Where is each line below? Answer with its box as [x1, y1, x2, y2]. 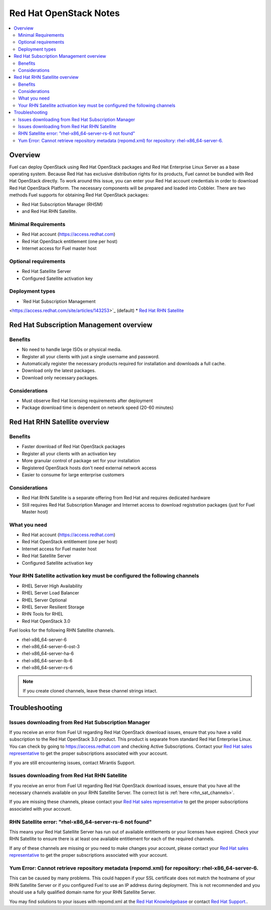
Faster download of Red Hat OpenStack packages [22, 444, 125, 450]
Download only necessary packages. [22, 374, 99, 380]
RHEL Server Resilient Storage [22, 603, 85, 610]
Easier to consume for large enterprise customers [22, 472, 125, 477]
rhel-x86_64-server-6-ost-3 [22, 643, 80, 649]
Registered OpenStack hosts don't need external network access [22, 465, 157, 471]
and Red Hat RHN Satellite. [22, 209, 77, 215]
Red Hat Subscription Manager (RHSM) [22, 201, 103, 207]
